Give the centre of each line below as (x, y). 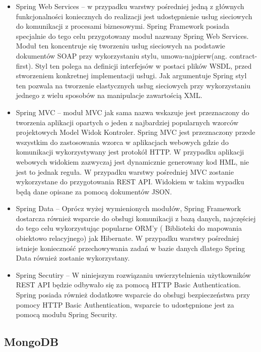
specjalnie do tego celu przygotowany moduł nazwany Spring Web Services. (132, 36)
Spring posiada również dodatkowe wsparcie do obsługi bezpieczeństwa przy (133, 295)
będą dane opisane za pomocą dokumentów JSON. (94, 191)
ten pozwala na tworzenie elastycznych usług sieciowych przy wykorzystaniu (133, 85)
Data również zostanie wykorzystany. (73, 258)
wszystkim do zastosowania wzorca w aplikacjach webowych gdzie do (122, 142)
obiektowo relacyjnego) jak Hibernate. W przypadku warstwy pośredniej (127, 238)
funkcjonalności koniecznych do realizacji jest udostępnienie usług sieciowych (134, 16)
